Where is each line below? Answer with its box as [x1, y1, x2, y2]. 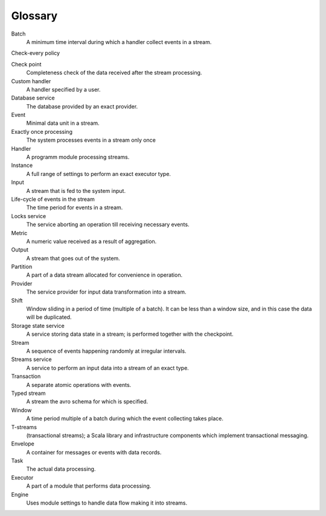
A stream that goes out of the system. [26, 254, 120, 262]
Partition [11, 263, 33, 271]
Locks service [11, 212, 46, 219]
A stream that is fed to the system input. [26, 187, 126, 194]
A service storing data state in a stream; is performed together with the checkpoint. [26, 330, 234, 338]
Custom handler [11, 77, 51, 84]
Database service [11, 94, 55, 102]
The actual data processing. [26, 465, 96, 473]
